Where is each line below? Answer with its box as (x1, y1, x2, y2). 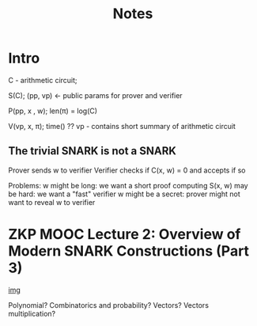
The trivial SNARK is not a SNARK (8, 144, 176, 158)
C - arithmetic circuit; (8, 75, 77, 85)
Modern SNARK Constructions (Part (8, 242, 250, 260)
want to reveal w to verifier (8, 197, 96, 207)
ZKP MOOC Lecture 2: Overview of (8, 225, 241, 243)
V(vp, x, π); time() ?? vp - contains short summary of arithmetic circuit (8, 121, 236, 131)
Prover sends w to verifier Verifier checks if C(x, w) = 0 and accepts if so (8, 165, 246, 175)
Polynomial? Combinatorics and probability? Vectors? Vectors (8, 300, 210, 309)
